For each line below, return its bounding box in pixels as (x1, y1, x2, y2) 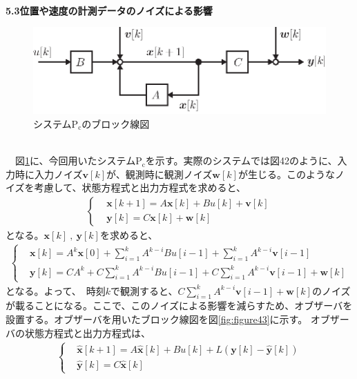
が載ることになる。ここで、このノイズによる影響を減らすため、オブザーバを (6, 298, 353, 313)
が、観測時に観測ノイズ (106, 166, 213, 181)
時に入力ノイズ (15, 166, 83, 181)
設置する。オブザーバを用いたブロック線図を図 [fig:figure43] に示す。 (6, 312, 308, 327)
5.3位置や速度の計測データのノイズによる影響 (6, 3, 213, 17)
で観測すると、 (110, 283, 178, 298)
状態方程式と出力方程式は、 (24, 325, 151, 340)
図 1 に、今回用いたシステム (15, 153, 136, 168)
